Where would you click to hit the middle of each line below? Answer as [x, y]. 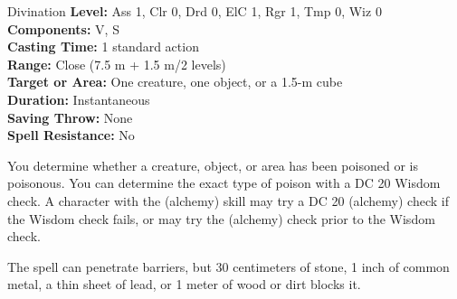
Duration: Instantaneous [79, 99]
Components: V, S [63, 28]
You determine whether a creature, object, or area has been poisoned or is [213, 165]
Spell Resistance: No [71, 135]
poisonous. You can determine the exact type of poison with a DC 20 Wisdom [224, 183]
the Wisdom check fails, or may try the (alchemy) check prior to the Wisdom [221, 218]
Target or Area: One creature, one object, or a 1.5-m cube [175, 82]
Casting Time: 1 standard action [103, 47]
